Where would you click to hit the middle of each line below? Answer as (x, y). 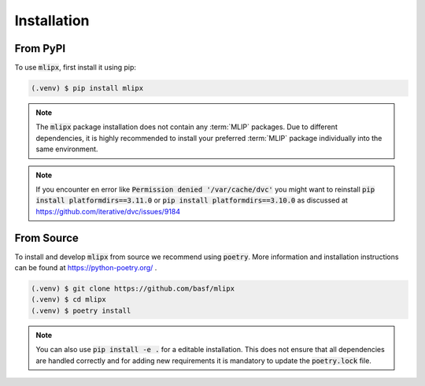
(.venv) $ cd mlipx (68, 300)
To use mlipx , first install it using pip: (76, 68)
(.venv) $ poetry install (81, 310)
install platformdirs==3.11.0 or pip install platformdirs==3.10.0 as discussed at (192, 200)
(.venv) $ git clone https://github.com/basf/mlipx (133, 289)
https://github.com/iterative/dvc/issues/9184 (108, 211)
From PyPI (40, 48)
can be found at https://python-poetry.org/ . (86, 268)
